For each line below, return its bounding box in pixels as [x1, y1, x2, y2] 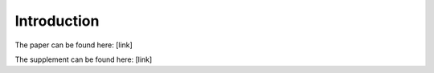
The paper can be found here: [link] [14, 40, 133, 50]
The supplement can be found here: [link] [14, 55, 153, 64]
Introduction [14, 12, 100, 30]
